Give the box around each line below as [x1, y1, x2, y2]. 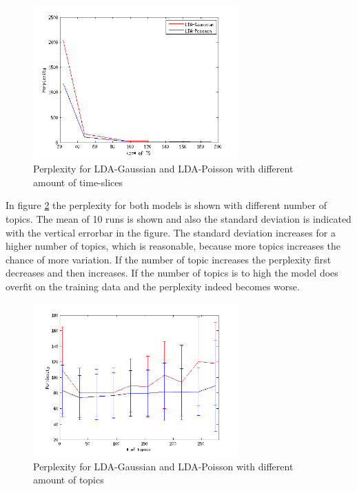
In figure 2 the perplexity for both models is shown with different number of [6, 198, 327, 212]
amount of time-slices [33, 174, 123, 189]
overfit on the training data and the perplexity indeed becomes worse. [6, 279, 300, 293]
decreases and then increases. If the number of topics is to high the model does [6, 265, 338, 280]
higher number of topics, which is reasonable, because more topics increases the [6, 239, 341, 253]
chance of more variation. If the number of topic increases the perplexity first [6, 252, 331, 266]
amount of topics [33, 472, 104, 487]
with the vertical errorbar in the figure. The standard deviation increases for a [6, 225, 336, 239]
